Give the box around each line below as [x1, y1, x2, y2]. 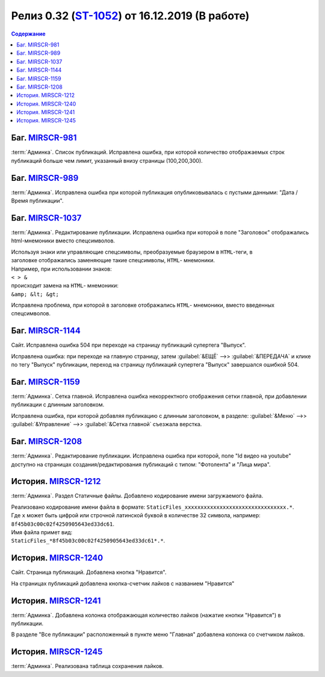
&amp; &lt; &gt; [11, 291, 60, 298]
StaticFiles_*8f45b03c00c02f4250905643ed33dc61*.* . [11, 537, 166, 544]
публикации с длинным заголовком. [11, 401, 105, 408]
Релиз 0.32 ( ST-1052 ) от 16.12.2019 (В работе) [11, 9, 250, 22]
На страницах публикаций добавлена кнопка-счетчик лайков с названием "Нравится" [11, 579, 235, 587]
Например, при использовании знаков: [11, 265, 113, 272]
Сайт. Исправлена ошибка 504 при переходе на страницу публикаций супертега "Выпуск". [11, 341, 246, 349]
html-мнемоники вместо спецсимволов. [11, 237, 116, 244]
